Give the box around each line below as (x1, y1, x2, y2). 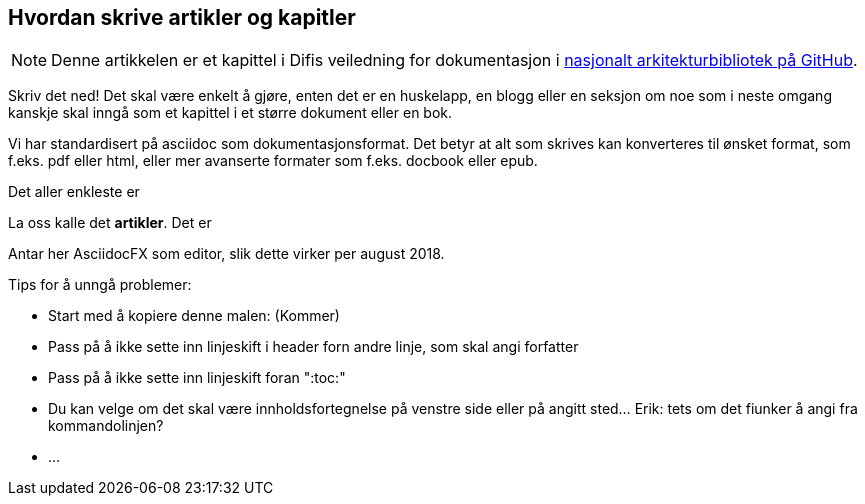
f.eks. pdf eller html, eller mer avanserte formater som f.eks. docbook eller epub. (8, 152, 538, 170)
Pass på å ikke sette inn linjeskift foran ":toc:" (48, 369, 346, 387)
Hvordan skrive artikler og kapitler (8, 5, 356, 30)
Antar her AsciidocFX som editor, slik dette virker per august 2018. (8, 245, 445, 263)
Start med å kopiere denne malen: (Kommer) (48, 307, 340, 325)
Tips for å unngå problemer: (8, 276, 192, 294)
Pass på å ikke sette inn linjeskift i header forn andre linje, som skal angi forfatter (48, 338, 579, 356)
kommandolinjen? (48, 417, 164, 435)
